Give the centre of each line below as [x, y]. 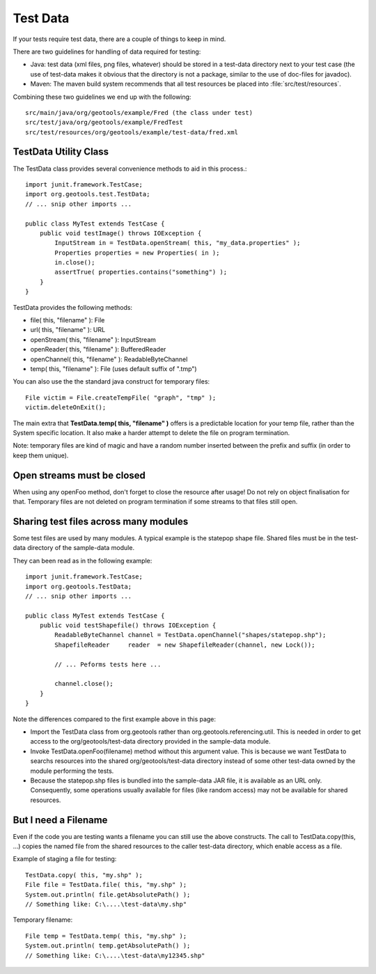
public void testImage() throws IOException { [120, 233]
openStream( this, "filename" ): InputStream [93, 339]
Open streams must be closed [79, 475]
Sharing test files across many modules [101, 521]
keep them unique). [41, 455]
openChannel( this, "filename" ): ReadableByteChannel [109, 359]
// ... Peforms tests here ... [108, 664]
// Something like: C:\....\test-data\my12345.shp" [115, 955]
